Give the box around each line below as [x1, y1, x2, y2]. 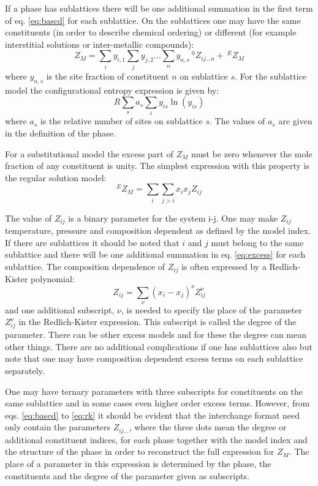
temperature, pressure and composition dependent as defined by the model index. [5, 224, 311, 237]
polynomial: [31, 272, 75, 285]
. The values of [210, 114, 265, 127]
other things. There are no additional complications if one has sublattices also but [5, 340, 312, 353]
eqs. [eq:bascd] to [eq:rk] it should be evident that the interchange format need [5, 408, 300, 421]
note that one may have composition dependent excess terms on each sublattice [5, 352, 303, 365]
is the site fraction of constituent [46, 69, 169, 82]
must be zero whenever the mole [191, 147, 312, 160]
